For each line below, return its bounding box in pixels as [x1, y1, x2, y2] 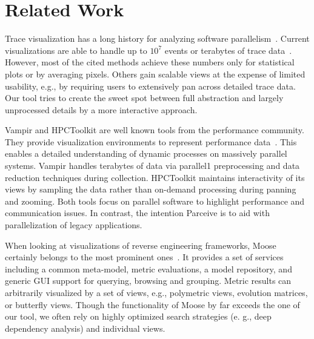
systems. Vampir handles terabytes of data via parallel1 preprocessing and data [5, 159, 300, 172]
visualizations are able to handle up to [5, 44, 147, 56]
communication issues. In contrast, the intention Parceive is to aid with [5, 206, 270, 219]
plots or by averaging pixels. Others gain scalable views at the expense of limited [5, 67, 306, 80]
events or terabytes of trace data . [164, 44, 292, 56]
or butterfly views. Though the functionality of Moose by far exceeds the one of [5, 298, 300, 311]
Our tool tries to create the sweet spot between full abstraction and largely [5, 91, 284, 104]
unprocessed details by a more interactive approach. [5, 103, 198, 116]
